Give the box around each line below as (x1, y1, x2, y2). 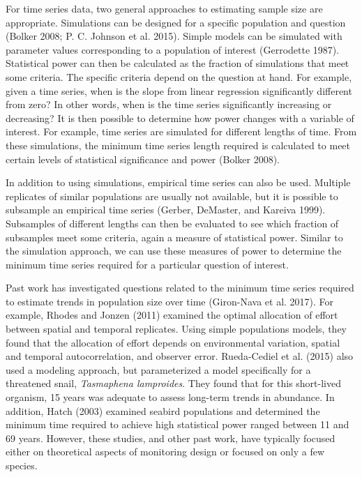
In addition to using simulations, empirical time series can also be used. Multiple (6, 175, 351, 190)
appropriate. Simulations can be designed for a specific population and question (6, 15, 346, 29)
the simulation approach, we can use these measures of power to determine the (6, 243, 342, 258)
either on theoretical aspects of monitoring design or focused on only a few (6, 444, 325, 459)
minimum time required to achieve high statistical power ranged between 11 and (6, 417, 349, 432)
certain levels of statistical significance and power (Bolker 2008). (6, 151, 280, 166)
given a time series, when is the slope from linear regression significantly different (6, 83, 352, 98)
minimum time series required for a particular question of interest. (6, 257, 289, 271)
